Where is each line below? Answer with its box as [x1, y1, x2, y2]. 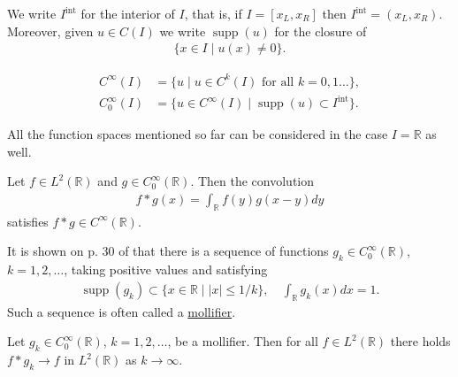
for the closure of [274, 21, 367, 40]
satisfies [7, 212, 49, 230]
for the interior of [80, 4, 175, 22]
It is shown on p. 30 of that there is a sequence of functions [7, 242, 329, 260]
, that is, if [184, 4, 242, 22]
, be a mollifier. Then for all [167, 332, 318, 350]
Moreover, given [7, 21, 94, 40]
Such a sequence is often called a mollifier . [7, 302, 236, 320]
